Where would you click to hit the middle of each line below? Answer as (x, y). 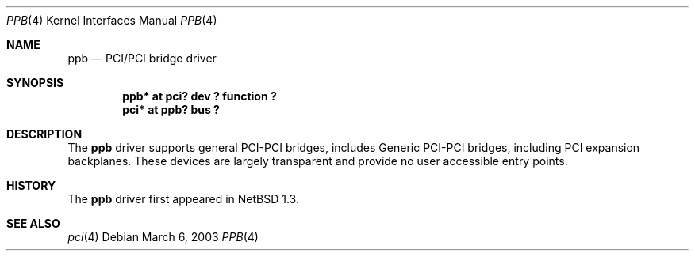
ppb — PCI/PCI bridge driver (142, 58)
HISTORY (31, 185)
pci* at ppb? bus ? (171, 110)
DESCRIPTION (44, 134)
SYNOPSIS (35, 83)
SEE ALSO (33, 223)
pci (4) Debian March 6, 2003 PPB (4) (163, 237)
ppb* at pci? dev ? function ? (200, 96)
